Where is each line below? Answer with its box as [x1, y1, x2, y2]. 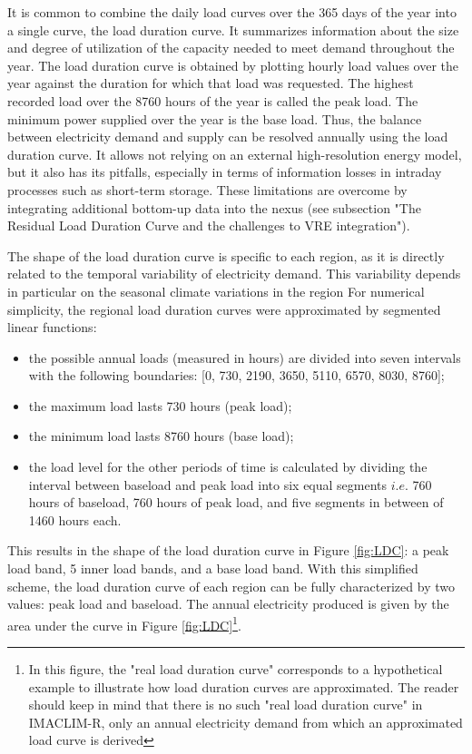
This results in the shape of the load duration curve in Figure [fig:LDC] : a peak [7, 541, 449, 560]
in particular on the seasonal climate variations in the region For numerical [7, 281, 425, 300]
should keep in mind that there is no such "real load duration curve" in [28, 695, 423, 714]
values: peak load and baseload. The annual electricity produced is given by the [7, 594, 449, 613]
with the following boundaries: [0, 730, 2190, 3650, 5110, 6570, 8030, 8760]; [28, 366, 445, 385]
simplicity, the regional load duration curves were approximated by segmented [7, 299, 441, 318]
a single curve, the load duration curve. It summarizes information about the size [7, 20, 459, 39]
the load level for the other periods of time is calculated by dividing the [28, 457, 428, 476]
